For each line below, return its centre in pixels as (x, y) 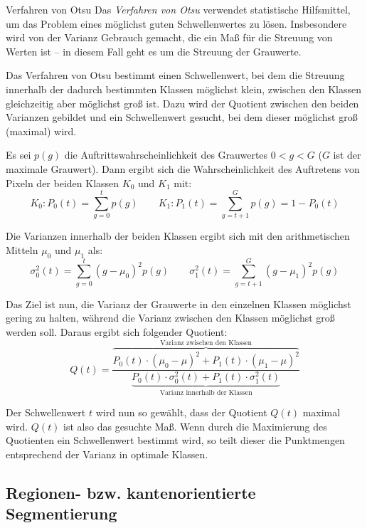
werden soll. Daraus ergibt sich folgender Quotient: (117, 331)
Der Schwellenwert (46, 412)
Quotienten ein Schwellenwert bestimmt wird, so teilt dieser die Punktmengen (175, 440)
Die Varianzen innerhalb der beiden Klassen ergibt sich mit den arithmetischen (178, 236)
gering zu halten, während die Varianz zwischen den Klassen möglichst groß (170, 318)
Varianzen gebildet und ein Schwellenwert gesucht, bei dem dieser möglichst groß (182, 117)
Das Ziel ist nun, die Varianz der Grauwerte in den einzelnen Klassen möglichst (179, 303)
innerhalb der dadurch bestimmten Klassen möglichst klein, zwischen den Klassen (183, 89)
